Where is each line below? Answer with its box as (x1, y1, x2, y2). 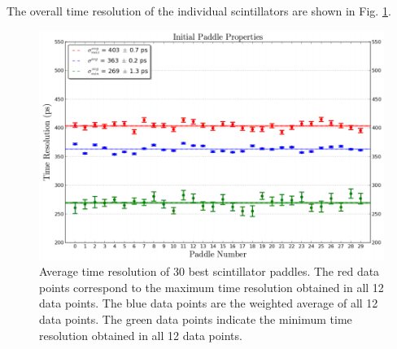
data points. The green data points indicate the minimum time (39, 311, 352, 328)
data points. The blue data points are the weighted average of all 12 (39, 294, 378, 312)
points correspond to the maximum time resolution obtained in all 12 (39, 278, 384, 295)
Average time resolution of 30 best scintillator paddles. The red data (39, 263, 380, 280)
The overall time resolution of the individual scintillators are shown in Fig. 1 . (7, 2, 391, 19)
